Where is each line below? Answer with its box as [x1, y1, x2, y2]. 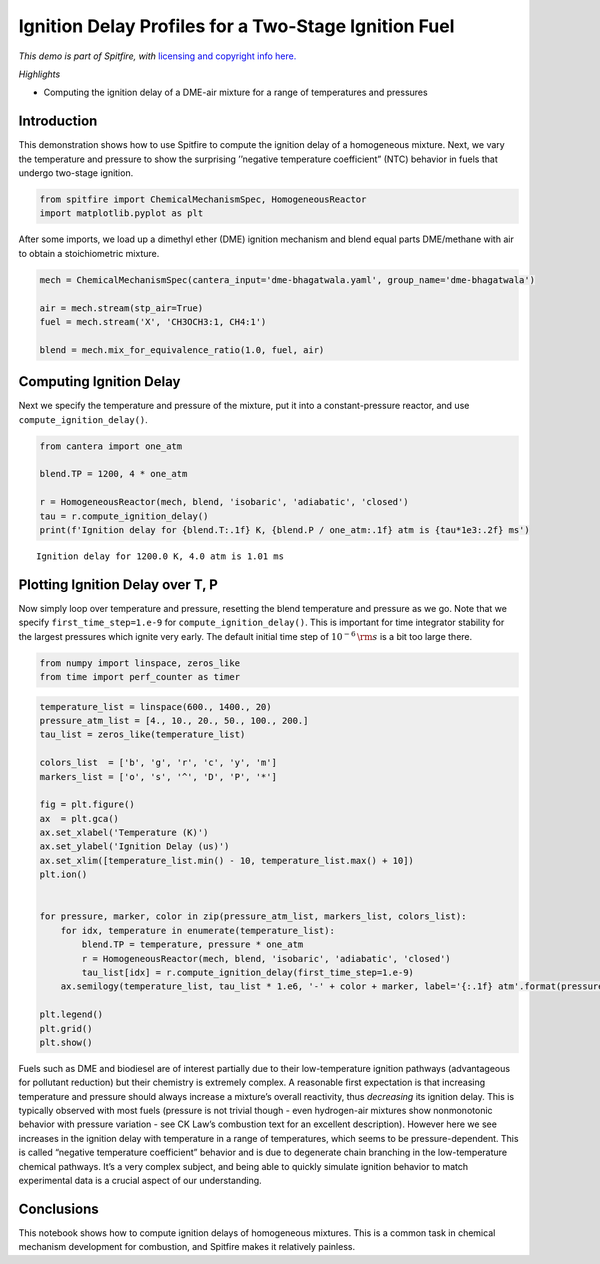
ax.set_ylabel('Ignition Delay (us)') [39, 841, 230, 852]
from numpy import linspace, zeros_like [39, 657, 240, 669]
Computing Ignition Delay [18, 373, 181, 390]
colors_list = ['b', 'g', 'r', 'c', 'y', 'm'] [39, 757, 277, 769]
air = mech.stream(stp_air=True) [39, 302, 204, 314]
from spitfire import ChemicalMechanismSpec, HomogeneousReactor [39, 194, 367, 205]
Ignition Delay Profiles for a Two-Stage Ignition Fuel [18, 15, 455, 37]
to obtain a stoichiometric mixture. [18, 247, 160, 259]
